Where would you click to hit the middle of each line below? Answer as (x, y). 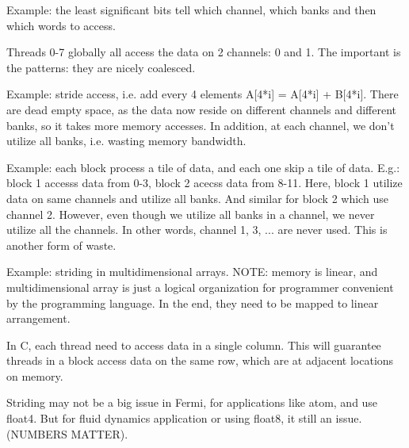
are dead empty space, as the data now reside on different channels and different (201, 109)
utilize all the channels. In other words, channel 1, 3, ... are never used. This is (197, 230)
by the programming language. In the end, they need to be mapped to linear (193, 302)
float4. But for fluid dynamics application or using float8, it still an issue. (184, 418)
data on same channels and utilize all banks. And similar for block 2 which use (197, 198)
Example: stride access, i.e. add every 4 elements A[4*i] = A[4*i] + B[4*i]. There (203, 94)
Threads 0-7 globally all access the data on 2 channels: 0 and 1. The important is (204, 52)
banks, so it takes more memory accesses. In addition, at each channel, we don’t (201, 125)
